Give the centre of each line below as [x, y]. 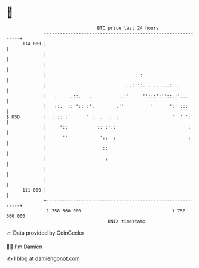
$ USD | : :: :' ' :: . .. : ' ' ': [99, 117]
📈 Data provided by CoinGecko [45, 233]
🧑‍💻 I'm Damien [25, 247]
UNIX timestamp [127, 221]
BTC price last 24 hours [128, 28]
